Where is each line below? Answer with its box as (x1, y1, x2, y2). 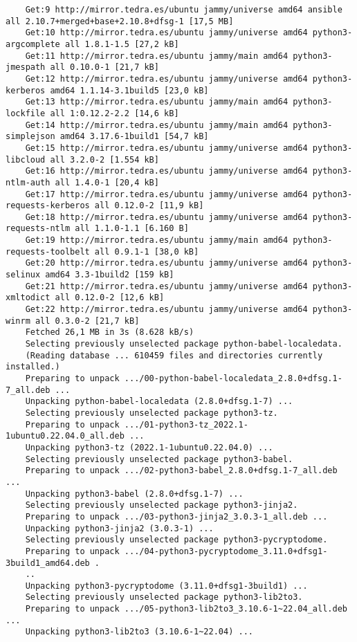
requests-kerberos (6, 201, 90, 211)
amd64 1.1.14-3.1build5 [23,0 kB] (50, 85, 209, 95)
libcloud (6, 154, 46, 165)
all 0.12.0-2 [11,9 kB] (94, 201, 204, 211)
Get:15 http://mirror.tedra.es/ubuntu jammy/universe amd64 (25, 143, 308, 153)
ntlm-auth (6, 177, 51, 187)
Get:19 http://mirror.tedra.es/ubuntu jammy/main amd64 (25, 235, 289, 246)
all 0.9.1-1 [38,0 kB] (94, 246, 199, 257)
